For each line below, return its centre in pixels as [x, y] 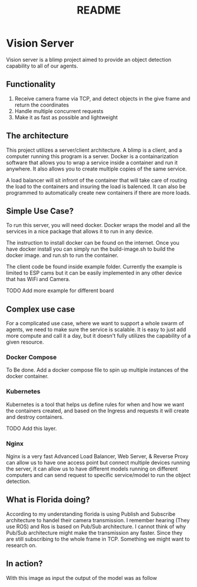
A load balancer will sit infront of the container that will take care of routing [96, 180]
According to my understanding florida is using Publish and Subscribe [91, 514]
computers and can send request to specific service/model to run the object [98, 475]
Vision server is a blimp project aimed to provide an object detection [89, 59]
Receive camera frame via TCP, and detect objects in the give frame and [102, 98]
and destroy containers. [35, 417]
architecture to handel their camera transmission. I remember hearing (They [98, 520]
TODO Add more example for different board [60, 291]
